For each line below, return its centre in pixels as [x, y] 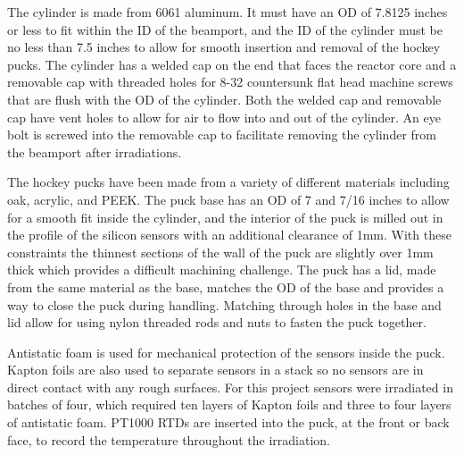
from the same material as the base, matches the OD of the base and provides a [226, 286]
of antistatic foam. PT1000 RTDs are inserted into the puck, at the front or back [228, 422]
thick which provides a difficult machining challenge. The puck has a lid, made [222, 270]
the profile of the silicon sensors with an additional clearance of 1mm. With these [229, 235]
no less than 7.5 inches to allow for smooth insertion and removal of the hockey [224, 47]
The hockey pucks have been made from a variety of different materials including [228, 182]
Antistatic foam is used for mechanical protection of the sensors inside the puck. [226, 352]
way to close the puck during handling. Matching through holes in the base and [224, 304]
